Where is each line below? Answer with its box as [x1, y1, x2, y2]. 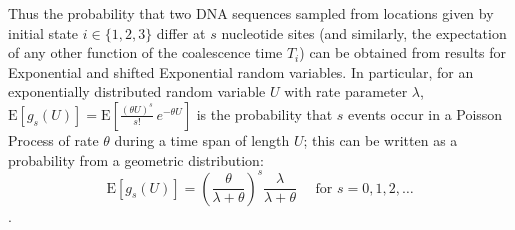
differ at [156, 22, 206, 43]
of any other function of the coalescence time [8, 42, 283, 63]
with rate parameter [284, 81, 408, 102]
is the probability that [196, 103, 333, 124]
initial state [8, 22, 79, 43]
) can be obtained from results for [299, 42, 507, 63]
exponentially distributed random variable [8, 81, 266, 102]
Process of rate [8, 129, 99, 150]
